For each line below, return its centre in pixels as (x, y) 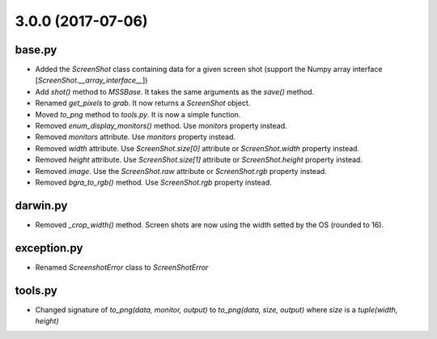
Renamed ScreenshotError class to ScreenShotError (122, 267)
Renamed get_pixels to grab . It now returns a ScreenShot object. (143, 103)
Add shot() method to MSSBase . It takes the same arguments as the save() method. (175, 91)
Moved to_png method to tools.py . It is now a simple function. (138, 114)
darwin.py (41, 205)
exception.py (49, 248)
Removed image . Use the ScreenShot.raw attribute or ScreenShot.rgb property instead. (181, 171)
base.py (36, 50)
